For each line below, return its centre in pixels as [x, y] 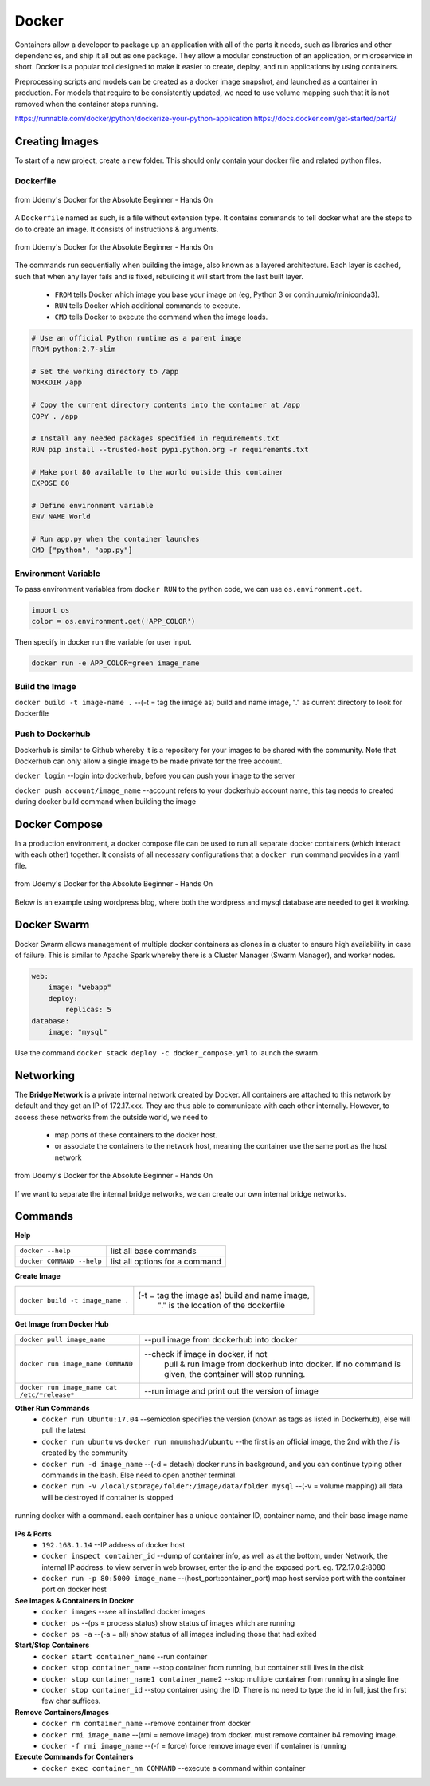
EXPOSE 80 [51, 483]
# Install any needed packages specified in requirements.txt [155, 438]
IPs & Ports [33, 1534]
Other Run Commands [52, 1408]
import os [51, 610]
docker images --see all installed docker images [124, 1612]
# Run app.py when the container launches [115, 539]
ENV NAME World [61, 517]
